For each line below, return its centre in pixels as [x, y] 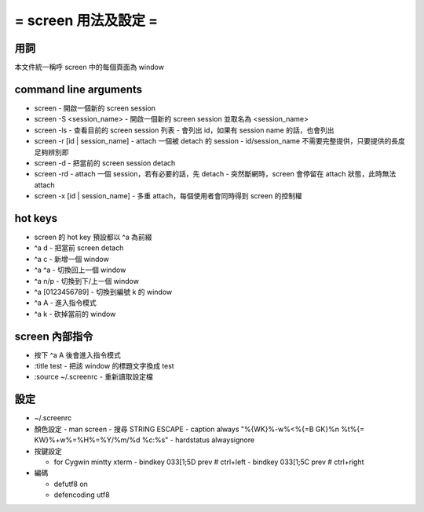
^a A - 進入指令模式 [66, 303]
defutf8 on [71, 484]
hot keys [36, 218]
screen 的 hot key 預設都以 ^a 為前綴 [93, 237]
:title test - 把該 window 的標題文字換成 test [104, 366]
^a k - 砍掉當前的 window [75, 314]
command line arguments [79, 89]
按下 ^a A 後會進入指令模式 [77, 355]
